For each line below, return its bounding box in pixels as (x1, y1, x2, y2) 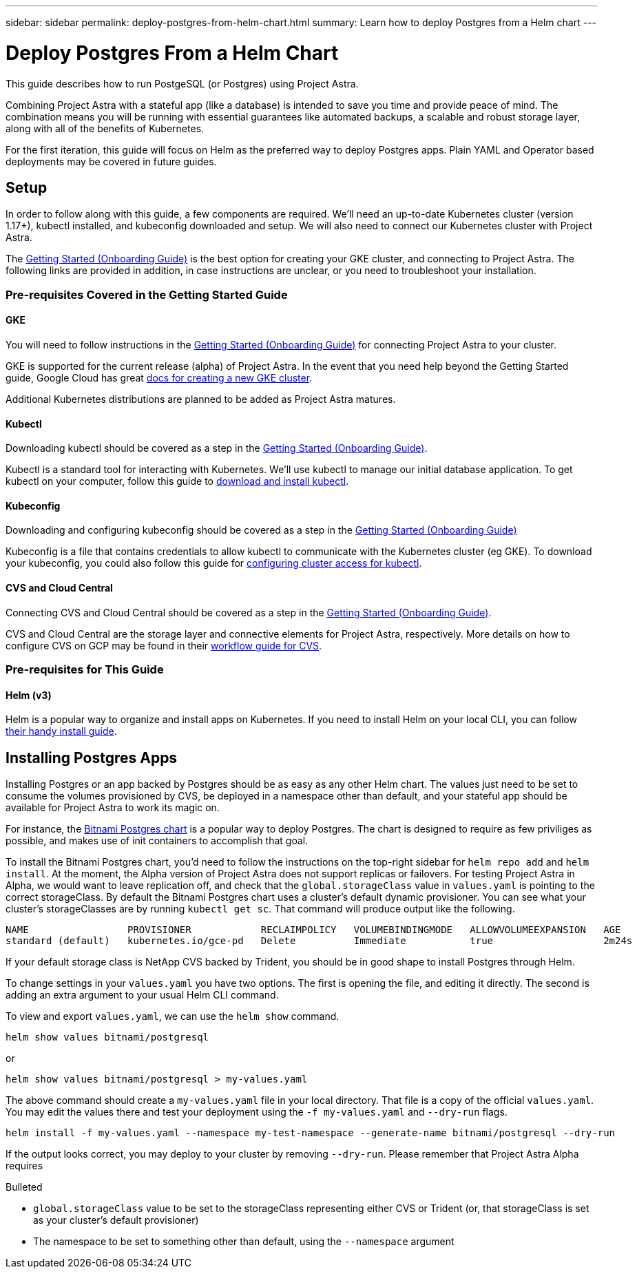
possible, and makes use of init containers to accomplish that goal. (6, 835, 309, 847)
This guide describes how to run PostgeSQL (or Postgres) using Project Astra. (6, 77, 359, 90)
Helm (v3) (6, 689, 52, 701)
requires (6, 1160, 43, 1172)
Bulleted (6, 1181, 43, 1193)
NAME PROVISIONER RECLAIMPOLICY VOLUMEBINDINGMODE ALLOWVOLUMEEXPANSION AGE (6, 924, 621, 936)
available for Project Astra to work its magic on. (6, 802, 220, 814)
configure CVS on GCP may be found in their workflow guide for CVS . (6, 639, 322, 651)
